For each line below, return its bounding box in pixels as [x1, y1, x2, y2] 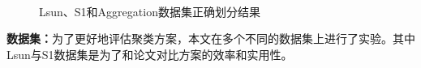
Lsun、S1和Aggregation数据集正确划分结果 [39, 2, 260, 19]
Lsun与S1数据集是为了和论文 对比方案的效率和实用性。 [6, 45, 293, 62]
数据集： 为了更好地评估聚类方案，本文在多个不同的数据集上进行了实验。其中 [6, 30, 415, 47]
